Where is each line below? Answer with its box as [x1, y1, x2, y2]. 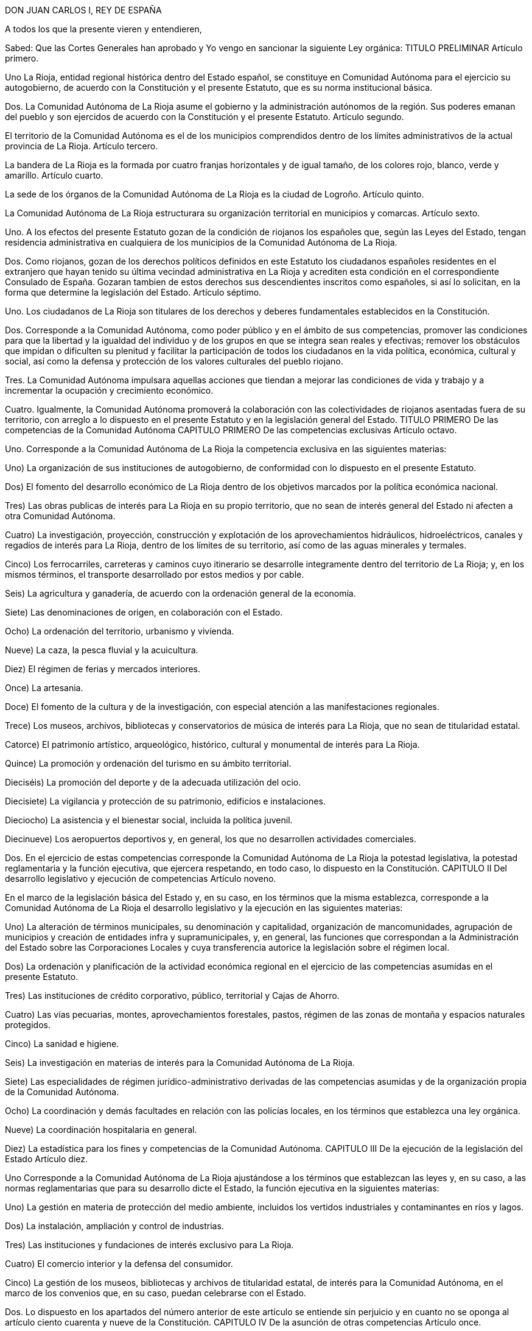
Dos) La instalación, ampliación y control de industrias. [5, 1221, 224, 1231]
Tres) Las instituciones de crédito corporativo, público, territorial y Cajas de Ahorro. [5, 990, 340, 1001]
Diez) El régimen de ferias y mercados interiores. [5, 664, 201, 674]
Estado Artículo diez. [5, 1154, 88, 1164]
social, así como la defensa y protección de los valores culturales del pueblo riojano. [5, 356, 343, 366]
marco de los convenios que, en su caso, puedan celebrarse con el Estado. [5, 1288, 306, 1298]
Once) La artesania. [5, 683, 83, 693]
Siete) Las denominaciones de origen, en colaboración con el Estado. [5, 607, 283, 617]
